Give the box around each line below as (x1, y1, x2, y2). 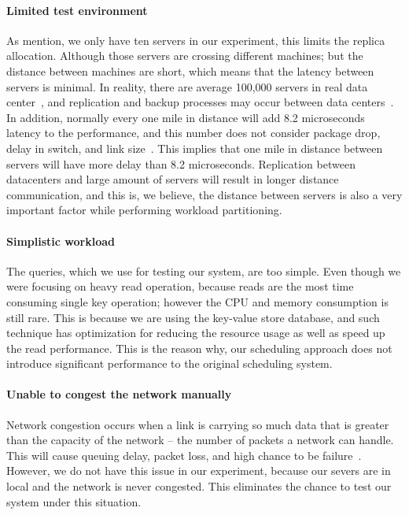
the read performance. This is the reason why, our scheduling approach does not (6, 339, 392, 356)
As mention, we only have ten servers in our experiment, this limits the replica (6, 31, 385, 48)
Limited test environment (6, 2, 148, 18)
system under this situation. (6, 493, 142, 509)
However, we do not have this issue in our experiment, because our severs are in (6, 462, 391, 479)
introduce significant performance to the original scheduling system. (6, 355, 333, 372)
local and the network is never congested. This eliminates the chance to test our (6, 478, 392, 495)
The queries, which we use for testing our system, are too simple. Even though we (6, 262, 401, 279)
